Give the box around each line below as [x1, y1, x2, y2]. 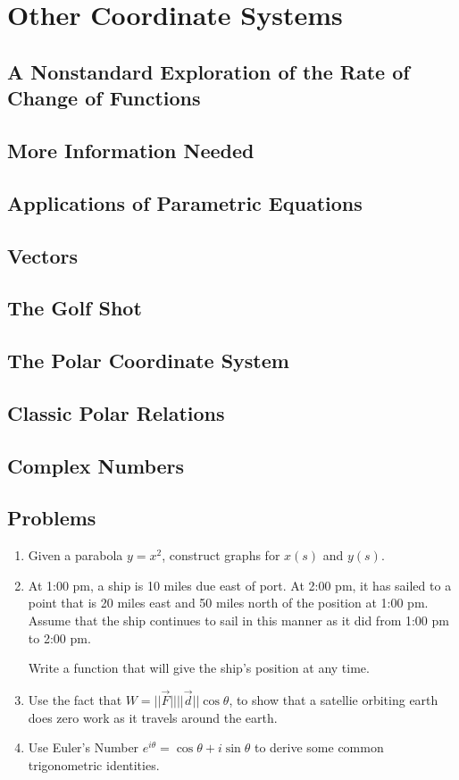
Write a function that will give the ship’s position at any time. [28, 658, 370, 677]
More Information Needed [7, 136, 255, 164]
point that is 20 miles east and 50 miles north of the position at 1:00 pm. [28, 593, 429, 612]
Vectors [7, 241, 78, 269]
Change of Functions [7, 84, 201, 112]
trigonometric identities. [28, 755, 160, 774]
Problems [7, 504, 96, 532]
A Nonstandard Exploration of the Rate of [7, 57, 410, 85]
